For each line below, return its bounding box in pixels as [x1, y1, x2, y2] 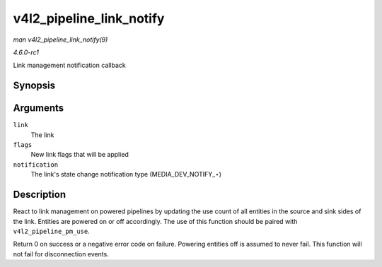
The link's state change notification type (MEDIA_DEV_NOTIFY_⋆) [30, 170, 222, 179]
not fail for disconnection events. [13, 249, 109, 258]
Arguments [13, 102, 64, 114]
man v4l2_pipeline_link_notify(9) [13, 35, 108, 44]
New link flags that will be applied [30, 150, 129, 159]
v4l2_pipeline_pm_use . [13, 227, 90, 235]
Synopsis [13, 80, 56, 92]
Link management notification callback [13, 61, 127, 70]
